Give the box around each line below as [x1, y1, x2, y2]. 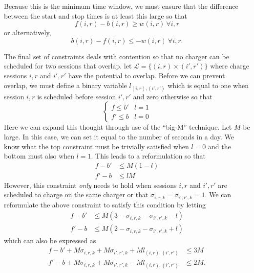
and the [208, 141, 231, 151]
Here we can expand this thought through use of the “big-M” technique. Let [4, 122, 232, 132]
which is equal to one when [168, 80, 249, 90]
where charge [210, 61, 249, 71]
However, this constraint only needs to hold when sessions [4, 180, 177, 190]
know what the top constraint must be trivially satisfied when [4, 141, 189, 151]
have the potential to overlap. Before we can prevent [68, 70, 225, 80]
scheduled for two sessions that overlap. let [4, 61, 132, 71]
